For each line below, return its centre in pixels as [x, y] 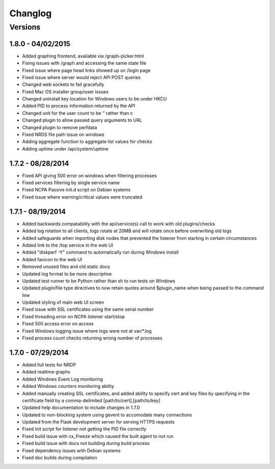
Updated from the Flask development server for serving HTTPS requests [98, 422]
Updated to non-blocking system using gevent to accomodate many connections [107, 415]
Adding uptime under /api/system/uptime [65, 149]
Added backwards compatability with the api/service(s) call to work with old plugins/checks [119, 224]
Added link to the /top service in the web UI [68, 245]
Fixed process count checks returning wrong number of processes [92, 338]
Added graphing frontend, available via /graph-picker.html [83, 56]
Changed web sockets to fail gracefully [63, 85]
